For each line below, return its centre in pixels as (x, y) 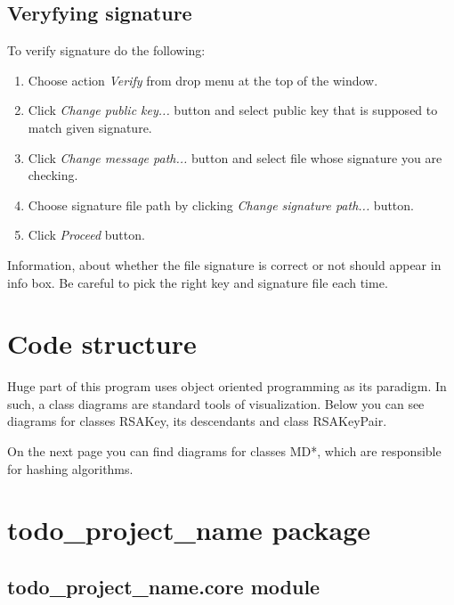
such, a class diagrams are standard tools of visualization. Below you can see (216, 403)
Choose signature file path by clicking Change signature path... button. (221, 204)
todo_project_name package (189, 530)
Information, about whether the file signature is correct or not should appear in (224, 264)
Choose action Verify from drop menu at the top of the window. (203, 80)
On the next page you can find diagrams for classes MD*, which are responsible (224, 451)
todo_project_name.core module (164, 586)
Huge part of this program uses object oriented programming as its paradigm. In (227, 386)
